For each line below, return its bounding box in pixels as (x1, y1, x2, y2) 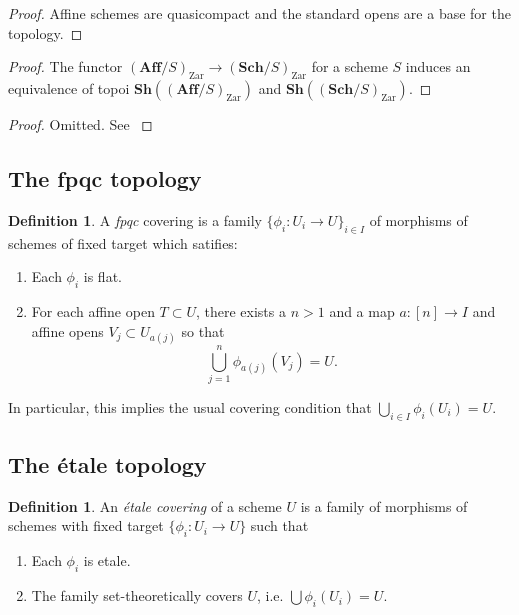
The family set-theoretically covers (31, 585, 243, 606)
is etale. (83, 550, 131, 571)
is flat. (83, 266, 122, 287)
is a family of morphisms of (300, 495, 468, 516)
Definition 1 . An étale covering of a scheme (8, 495, 282, 516)
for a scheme (311, 56, 388, 77)
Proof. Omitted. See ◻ (8, 113, 153, 134)
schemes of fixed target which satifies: (8, 232, 238, 253)
